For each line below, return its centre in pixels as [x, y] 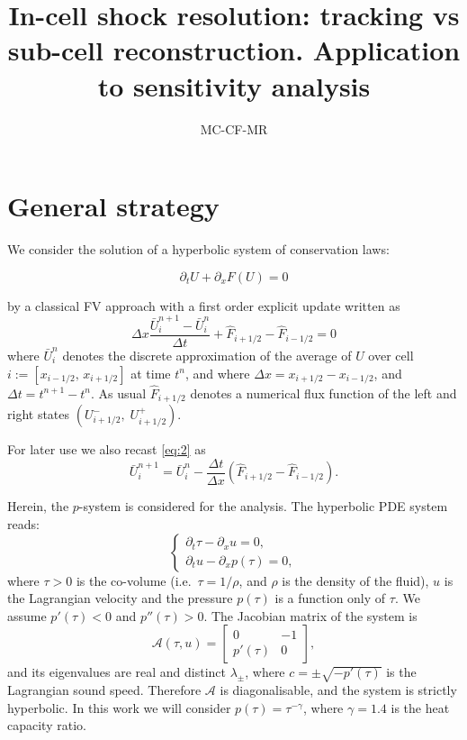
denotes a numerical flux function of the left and [323, 393]
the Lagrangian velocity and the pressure [120, 598]
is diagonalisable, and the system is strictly [338, 690]
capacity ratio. [47, 725]
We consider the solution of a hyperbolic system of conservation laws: [198, 249]
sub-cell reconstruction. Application [234, 50]
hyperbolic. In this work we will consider [119, 707]
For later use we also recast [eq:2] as [107, 449]
